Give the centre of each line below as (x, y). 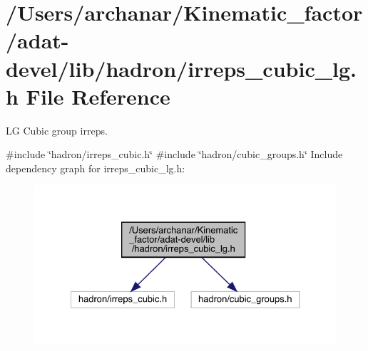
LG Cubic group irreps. (57, 130)
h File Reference (88, 96)
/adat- (37, 40)
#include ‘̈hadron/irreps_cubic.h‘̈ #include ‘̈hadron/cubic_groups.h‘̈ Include (174, 154)
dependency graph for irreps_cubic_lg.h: (96, 168)
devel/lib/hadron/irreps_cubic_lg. (181, 68)
